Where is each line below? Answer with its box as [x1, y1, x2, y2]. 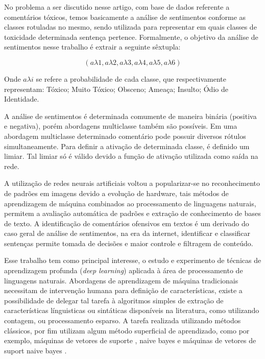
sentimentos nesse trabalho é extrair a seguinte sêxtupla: [4, 41, 181, 52]
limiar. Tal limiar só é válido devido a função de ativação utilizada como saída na [4, 151, 258, 161]
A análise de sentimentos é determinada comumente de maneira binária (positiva [4, 110, 257, 121]
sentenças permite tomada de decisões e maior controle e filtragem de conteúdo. [4, 237, 253, 248]
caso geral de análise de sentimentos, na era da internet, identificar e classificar [4, 228, 251, 238]
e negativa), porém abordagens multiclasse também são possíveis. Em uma [4, 121, 237, 131]
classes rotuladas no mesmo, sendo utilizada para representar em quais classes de [4, 21, 257, 32]
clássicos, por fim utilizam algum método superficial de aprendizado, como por [4, 325, 250, 336]
